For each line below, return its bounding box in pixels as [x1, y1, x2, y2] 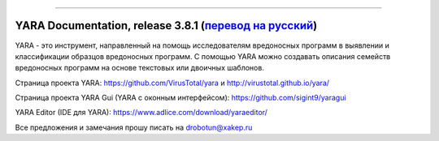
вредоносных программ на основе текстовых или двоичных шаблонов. [15, 63, 264, 73]
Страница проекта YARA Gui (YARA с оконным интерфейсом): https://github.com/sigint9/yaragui [15, 93, 346, 103]
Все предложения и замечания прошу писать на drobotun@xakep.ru [15, 122, 253, 132]
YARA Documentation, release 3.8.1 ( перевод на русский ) [15, 19, 318, 32]
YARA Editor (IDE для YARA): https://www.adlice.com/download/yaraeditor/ [15, 108, 268, 117]
